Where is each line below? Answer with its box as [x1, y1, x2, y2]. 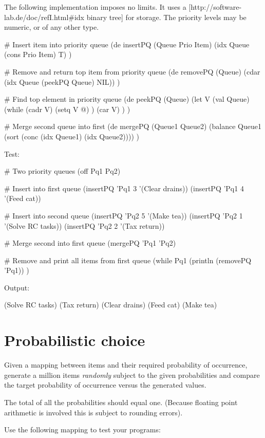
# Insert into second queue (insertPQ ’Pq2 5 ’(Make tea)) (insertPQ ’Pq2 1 [4, 210, 243, 221]
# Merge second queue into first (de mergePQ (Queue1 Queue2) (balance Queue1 [4, 121, 261, 132]
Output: [4, 282, 30, 293]
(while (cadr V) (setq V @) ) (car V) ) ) [4, 103, 130, 114]
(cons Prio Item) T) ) [4, 49, 72, 60]
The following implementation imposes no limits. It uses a [4, 2, 186, 12]
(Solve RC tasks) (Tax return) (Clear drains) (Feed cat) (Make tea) [4, 299, 217, 310]
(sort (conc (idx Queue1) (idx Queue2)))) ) [4, 131, 140, 141]
